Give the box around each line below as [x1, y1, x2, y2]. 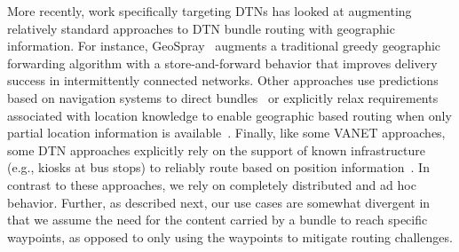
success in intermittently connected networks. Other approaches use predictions [7, 71, 439, 90]
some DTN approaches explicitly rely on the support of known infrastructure [7, 140, 425, 159]
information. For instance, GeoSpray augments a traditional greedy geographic [7, 36, 441, 55]
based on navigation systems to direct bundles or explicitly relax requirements [7, 88, 439, 106]
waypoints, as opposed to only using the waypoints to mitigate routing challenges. [7, 227, 453, 246]
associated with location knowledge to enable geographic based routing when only [7, 106, 452, 124]
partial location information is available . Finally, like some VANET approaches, [7, 123, 446, 142]
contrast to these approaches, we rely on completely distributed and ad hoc [7, 175, 416, 193]
